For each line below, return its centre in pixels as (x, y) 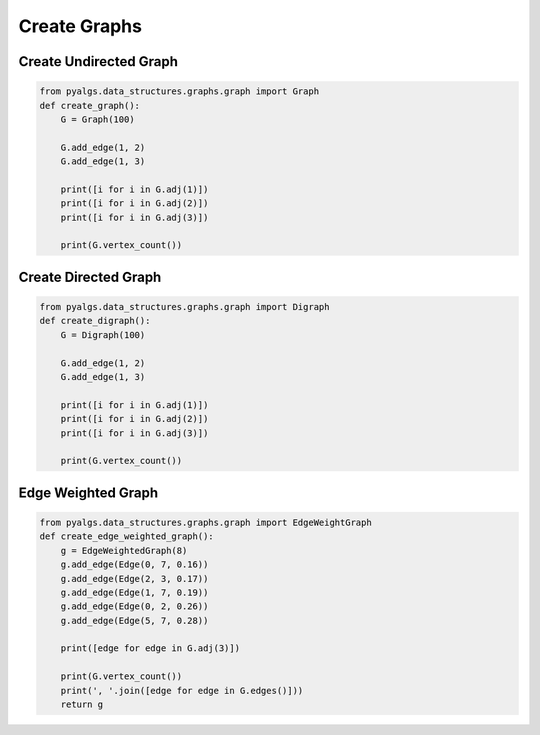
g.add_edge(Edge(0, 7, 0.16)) (134, 564)
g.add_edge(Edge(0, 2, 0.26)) (134, 606)
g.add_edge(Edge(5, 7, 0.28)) (134, 620)
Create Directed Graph (90, 276)
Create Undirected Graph (98, 61)
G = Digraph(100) (103, 334)
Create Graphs (80, 26)
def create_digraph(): (95, 321)
